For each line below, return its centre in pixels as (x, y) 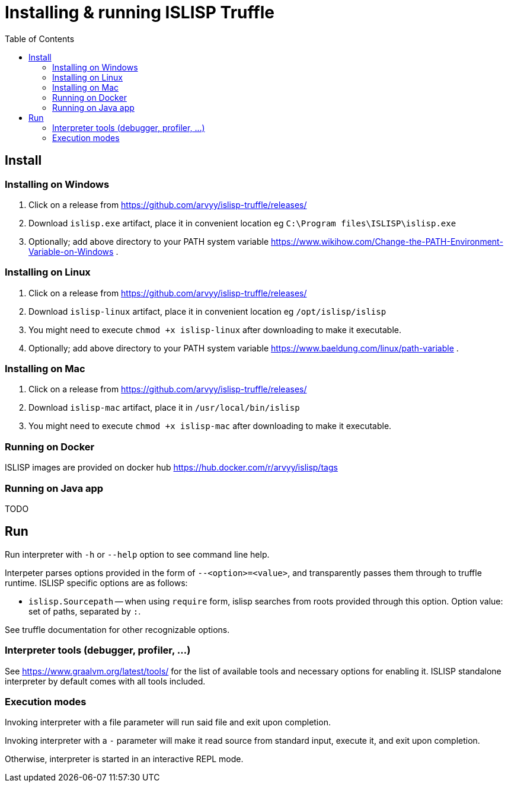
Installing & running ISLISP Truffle (140, 12)
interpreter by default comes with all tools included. (105, 681)
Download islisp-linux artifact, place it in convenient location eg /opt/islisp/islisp (207, 311)
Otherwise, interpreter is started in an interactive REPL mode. (124, 759)
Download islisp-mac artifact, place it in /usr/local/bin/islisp (164, 408)
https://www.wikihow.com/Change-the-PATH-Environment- (387, 241)
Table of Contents (40, 39)
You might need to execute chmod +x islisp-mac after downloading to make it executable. (210, 426)
